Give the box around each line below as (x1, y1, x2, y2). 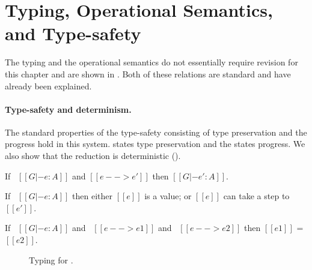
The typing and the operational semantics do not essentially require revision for (5, 56, 298, 68)
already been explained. (5, 79, 92, 92)
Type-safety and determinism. (5, 103, 132, 115)
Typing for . (29, 253, 73, 266)
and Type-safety (5, 21, 141, 46)
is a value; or (144, 190, 192, 202)
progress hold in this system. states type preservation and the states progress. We (5, 137, 305, 150)
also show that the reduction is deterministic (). (5, 149, 181, 162)
